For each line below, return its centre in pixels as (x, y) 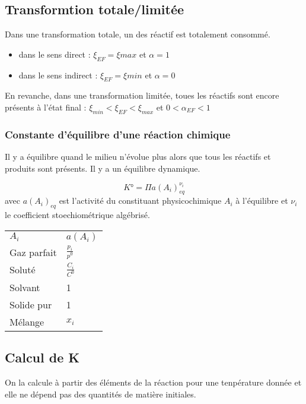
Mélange (27, 321)
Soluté (23, 270)
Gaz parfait (33, 252)
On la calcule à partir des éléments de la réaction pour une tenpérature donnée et (153, 382)
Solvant (25, 287)
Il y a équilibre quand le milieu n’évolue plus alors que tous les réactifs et (138, 156)
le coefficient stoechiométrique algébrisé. (77, 215)
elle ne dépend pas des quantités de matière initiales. (101, 394)
